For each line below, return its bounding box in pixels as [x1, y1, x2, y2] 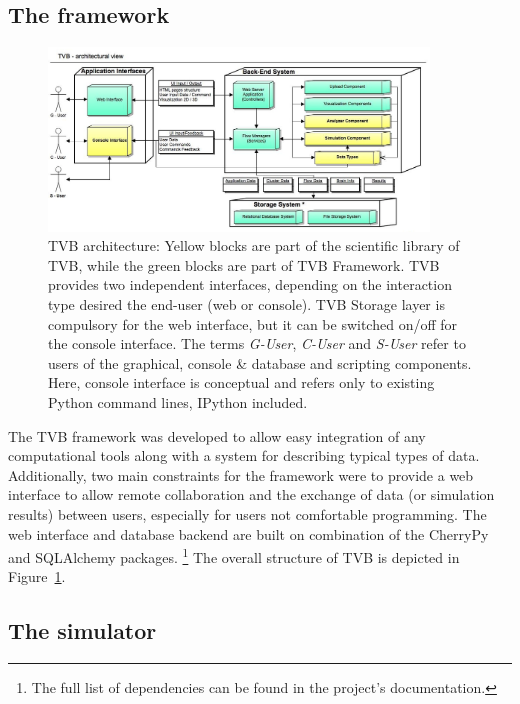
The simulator [8, 615, 157, 646]
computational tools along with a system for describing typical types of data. [8, 445, 480, 466]
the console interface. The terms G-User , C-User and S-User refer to [48, 333, 466, 354]
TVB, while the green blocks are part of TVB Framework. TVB [48, 254, 440, 275]
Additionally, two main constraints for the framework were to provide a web [8, 464, 474, 485]
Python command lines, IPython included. [48, 392, 308, 412]
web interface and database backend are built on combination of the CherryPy [8, 523, 489, 544]
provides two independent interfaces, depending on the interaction [48, 274, 452, 295]
